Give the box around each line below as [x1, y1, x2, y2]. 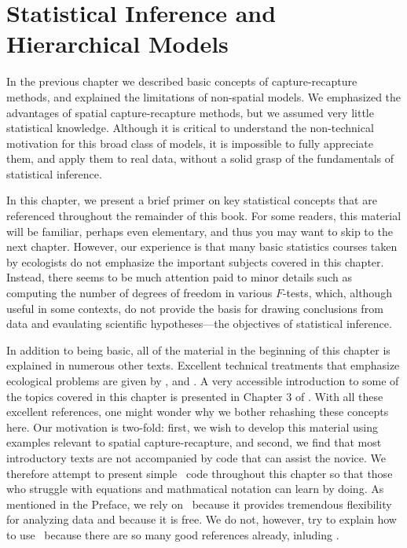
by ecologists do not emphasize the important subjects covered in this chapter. [6, 253, 384, 270]
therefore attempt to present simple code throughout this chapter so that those [6, 465, 393, 481]
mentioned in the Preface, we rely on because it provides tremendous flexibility [6, 495, 392, 512]
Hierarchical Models [6, 28, 229, 60]
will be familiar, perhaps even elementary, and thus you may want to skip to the [6, 223, 393, 239]
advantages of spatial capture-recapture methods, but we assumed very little [6, 104, 374, 120]
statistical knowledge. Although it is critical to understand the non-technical [6, 120, 374, 136]
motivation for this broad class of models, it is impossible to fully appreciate [6, 134, 373, 151]
